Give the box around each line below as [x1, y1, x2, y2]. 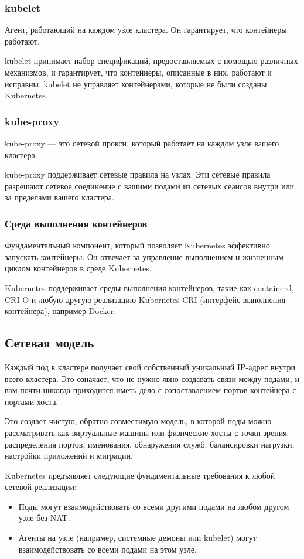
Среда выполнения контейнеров [5, 216, 148, 230]
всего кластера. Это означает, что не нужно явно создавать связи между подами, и [5, 372, 299, 384]
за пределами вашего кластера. [5, 191, 114, 203]
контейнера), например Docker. [5, 305, 117, 317]
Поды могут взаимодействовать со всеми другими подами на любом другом [18, 500, 289, 512]
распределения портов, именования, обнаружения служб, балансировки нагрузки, [5, 438, 295, 450]
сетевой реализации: [5, 480, 77, 493]
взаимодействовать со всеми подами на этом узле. [18, 543, 197, 555]
